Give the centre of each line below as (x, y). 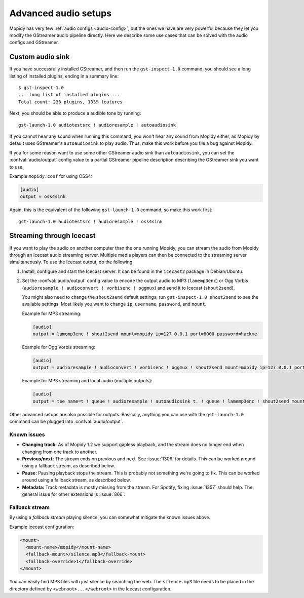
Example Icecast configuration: (42, 527)
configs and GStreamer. (34, 43)
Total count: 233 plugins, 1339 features (70, 102)
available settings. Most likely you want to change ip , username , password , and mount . (114, 304)
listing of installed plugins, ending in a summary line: (64, 76)
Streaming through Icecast (52, 236)
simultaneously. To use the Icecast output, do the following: (71, 262)
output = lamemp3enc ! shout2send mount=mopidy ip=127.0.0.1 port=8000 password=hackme (145, 334)
